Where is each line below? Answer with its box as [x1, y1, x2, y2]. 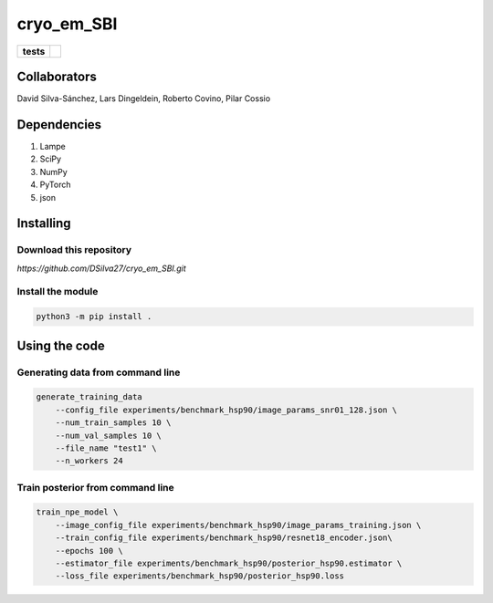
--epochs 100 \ [55, 546, 123, 556]
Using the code [16, 338, 105, 353]
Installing [16, 215, 72, 232]
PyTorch [39, 179, 71, 191]
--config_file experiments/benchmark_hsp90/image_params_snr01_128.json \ [55, 404, 397, 415]
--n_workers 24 [55, 456, 123, 466]
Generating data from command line [16, 366, 181, 379]
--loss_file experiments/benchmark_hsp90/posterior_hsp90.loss [55, 571, 345, 581]
